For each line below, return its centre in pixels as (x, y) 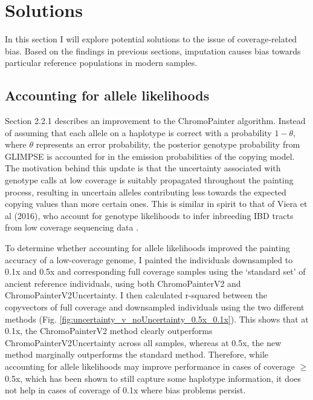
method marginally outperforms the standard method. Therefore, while (137, 354)
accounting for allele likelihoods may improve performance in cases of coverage (150, 366)
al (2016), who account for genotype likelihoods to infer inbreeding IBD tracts (149, 215)
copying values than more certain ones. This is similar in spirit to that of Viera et (156, 204)
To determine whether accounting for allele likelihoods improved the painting (147, 248)
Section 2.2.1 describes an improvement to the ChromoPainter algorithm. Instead (155, 121)
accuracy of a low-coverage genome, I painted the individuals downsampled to (149, 259)
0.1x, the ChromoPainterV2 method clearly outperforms (109, 331)
